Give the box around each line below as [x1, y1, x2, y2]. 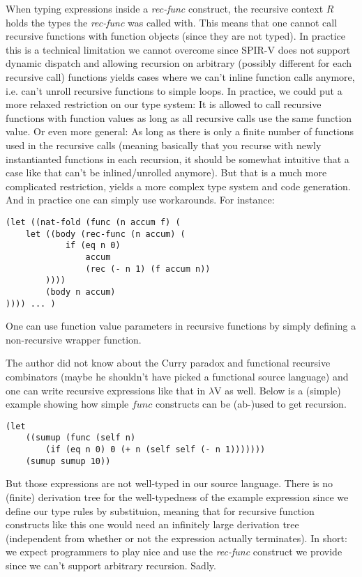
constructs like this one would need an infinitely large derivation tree [6, 517, 299, 532]
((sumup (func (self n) [25, 433, 136, 443]
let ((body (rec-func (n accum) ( [25, 229, 186, 239]
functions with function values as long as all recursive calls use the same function [6, 110, 352, 125]
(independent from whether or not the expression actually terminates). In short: [6, 530, 347, 545]
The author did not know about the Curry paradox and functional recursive [6, 355, 331, 370]
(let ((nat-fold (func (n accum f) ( [6, 217, 181, 227]
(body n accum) [45, 286, 116, 297]
